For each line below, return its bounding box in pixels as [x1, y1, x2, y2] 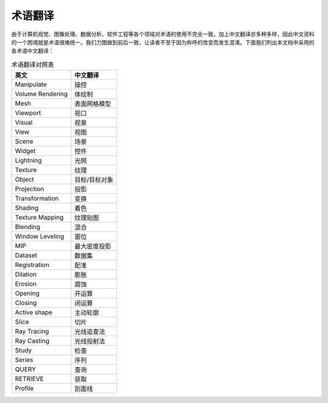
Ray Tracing [15, 327, 49, 336]
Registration [15, 261, 50, 269]
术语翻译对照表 [11, 60, 55, 69]
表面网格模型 [74, 100, 112, 108]
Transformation [15, 195, 59, 203]
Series [15, 356, 33, 364]
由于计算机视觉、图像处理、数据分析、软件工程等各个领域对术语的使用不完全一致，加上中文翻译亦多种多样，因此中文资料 [11, 30, 315, 38]
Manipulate [15, 80, 47, 89]
